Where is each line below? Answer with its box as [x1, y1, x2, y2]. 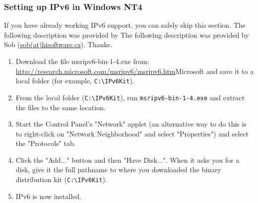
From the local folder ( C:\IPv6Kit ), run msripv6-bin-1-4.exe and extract [15, 92, 245, 102]
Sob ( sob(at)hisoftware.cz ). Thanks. [4, 39, 113, 50]
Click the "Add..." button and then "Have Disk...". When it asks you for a [15, 154, 240, 165]
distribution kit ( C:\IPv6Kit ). [15, 174, 107, 185]
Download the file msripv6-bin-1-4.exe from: [15, 56, 149, 66]
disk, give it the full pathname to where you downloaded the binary [15, 164, 221, 175]
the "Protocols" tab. [15, 138, 76, 148]
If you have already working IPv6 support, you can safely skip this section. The [4, 20, 246, 30]
